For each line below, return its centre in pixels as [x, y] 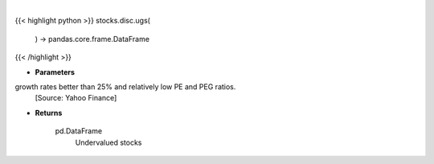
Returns [49, 113]
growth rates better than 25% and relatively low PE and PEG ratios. [125, 86]
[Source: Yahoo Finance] [76, 98]
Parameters [55, 72]
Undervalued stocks [108, 142]
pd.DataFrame [79, 131]
